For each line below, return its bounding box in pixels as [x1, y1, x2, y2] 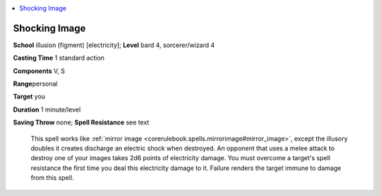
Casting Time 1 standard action [13, 53, 105, 63]
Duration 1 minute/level [13, 105, 81, 114]
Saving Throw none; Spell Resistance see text [13, 118, 150, 126]
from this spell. [30, 174, 74, 182]
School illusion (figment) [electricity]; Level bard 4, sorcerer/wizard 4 [13, 41, 215, 49]
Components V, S [13, 67, 65, 75]
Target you [13, 92, 46, 101]
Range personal [13, 79, 58, 88]
